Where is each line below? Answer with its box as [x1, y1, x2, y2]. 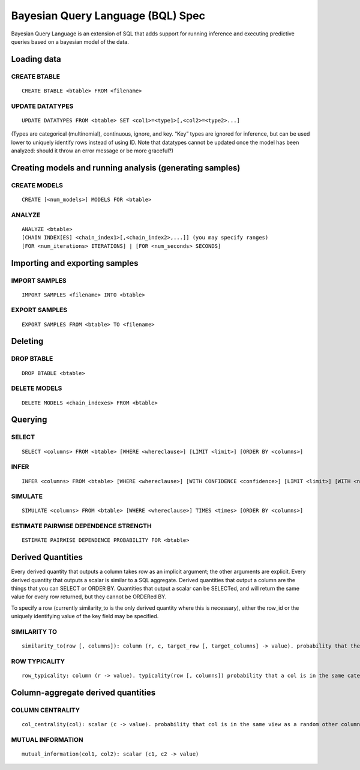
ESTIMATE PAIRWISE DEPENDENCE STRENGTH [11, 522, 152, 531]
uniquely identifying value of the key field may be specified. [11, 613, 159, 620]
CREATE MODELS [11, 181, 63, 189]
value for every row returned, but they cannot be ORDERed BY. [11, 593, 167, 600]
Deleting [11, 336, 44, 346]
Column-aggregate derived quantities [11, 687, 156, 697]
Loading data [11, 54, 61, 64]
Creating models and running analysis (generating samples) [11, 163, 241, 173]
